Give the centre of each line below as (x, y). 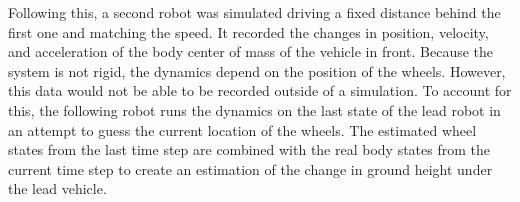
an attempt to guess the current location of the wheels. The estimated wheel (242, 129)
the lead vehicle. (57, 188)
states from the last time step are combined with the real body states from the (249, 149)
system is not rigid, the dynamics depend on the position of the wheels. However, (257, 70)
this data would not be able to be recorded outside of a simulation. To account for (260, 90)
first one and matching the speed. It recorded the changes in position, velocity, (248, 31)
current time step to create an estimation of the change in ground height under (250, 168)
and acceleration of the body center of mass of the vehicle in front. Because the (251, 51)
